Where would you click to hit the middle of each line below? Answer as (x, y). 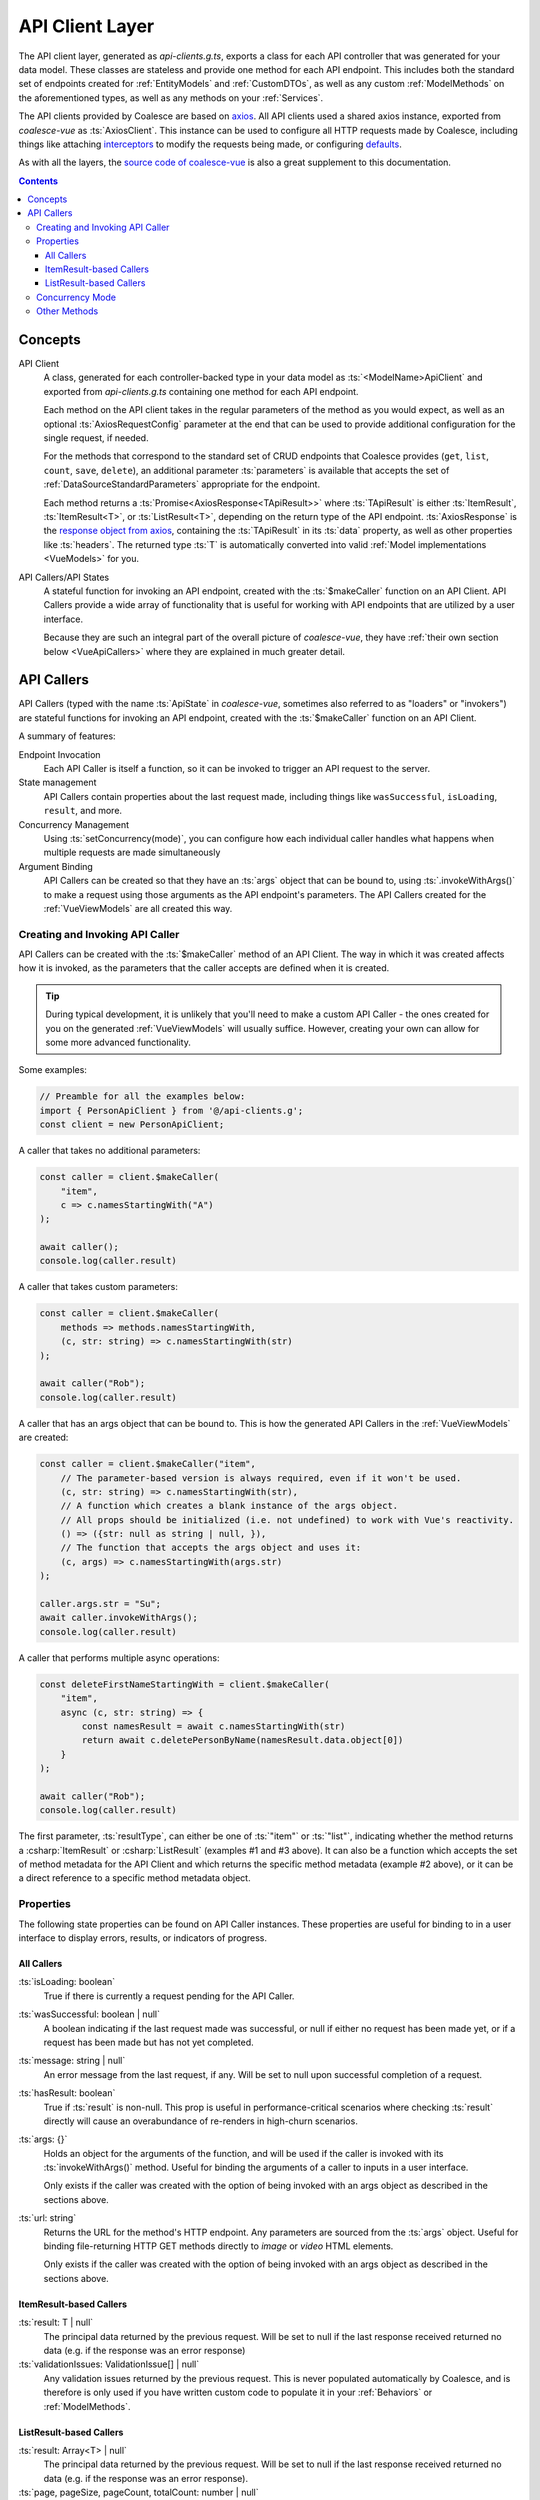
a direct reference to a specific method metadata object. (134, 1878)
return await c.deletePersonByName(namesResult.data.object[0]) (242, 1740)
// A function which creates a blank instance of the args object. (229, 1506)
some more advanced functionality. (118, 1042)
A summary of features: (67, 736)
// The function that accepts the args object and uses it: (211, 1548)
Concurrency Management (74, 824)
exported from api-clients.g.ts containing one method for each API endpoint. (201, 391)
